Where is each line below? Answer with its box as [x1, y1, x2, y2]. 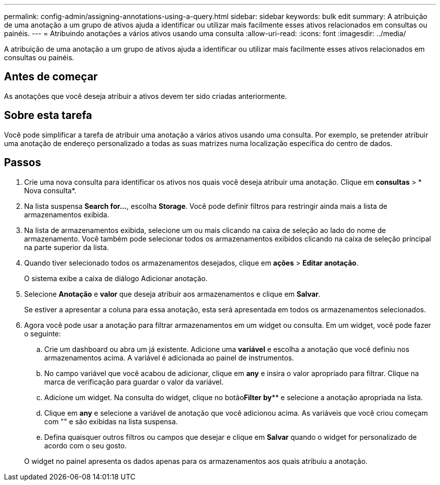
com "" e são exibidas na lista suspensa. [44, 417, 178, 426]
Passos [4, 156, 41, 169]
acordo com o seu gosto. [44, 441, 127, 450]
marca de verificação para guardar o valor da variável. [44, 377, 224, 386]
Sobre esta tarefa [4, 109, 92, 122]
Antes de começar [4, 70, 98, 83]
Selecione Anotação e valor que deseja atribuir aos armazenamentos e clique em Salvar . [24, 289, 320, 298]
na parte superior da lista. [24, 243, 109, 252]
